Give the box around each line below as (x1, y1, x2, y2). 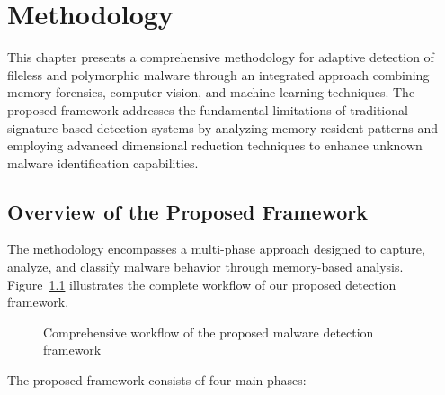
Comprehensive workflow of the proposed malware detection (43, 322, 374, 341)
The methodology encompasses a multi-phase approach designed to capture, (7, 239, 425, 258)
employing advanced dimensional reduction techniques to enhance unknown (7, 136, 423, 155)
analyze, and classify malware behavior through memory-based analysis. (7, 257, 404, 276)
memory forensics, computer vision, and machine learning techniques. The (7, 83, 415, 102)
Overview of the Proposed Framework (7, 197, 369, 225)
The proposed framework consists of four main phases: (7, 371, 307, 390)
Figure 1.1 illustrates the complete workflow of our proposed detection (7, 274, 396, 293)
